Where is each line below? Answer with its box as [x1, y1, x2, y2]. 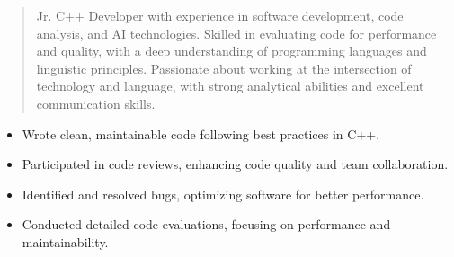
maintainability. [22, 232, 109, 251]
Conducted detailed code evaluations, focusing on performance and [22, 215, 391, 234]
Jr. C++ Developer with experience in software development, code [36, 6, 404, 24]
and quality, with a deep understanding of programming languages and [36, 41, 427, 60]
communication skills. [36, 93, 156, 112]
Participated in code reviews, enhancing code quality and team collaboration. [22, 155, 449, 173]
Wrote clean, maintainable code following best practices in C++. [22, 124, 380, 143]
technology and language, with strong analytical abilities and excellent [36, 76, 424, 95]
